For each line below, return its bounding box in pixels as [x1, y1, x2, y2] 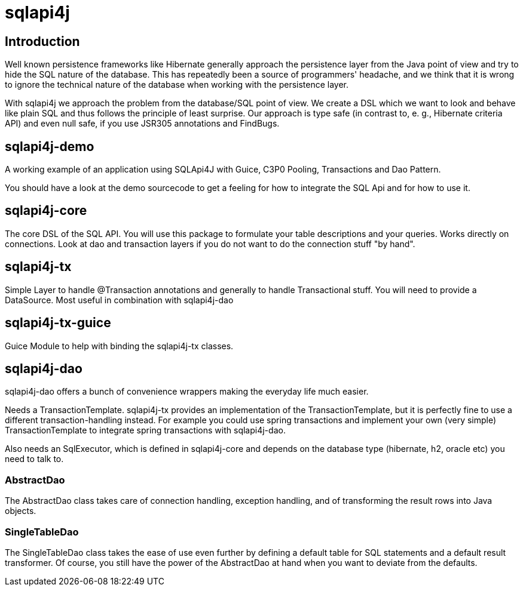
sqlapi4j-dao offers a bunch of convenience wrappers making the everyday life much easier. [5, 386, 369, 397]
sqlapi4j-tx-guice [5, 315, 111, 331]
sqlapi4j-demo [5, 138, 94, 154]
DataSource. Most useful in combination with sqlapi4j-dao [5, 294, 234, 305]
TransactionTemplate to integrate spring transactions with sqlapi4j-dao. [5, 425, 286, 436]
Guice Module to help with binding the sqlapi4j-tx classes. [5, 340, 234, 351]
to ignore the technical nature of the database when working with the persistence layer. [5, 79, 349, 90]
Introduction [5, 33, 80, 49]
